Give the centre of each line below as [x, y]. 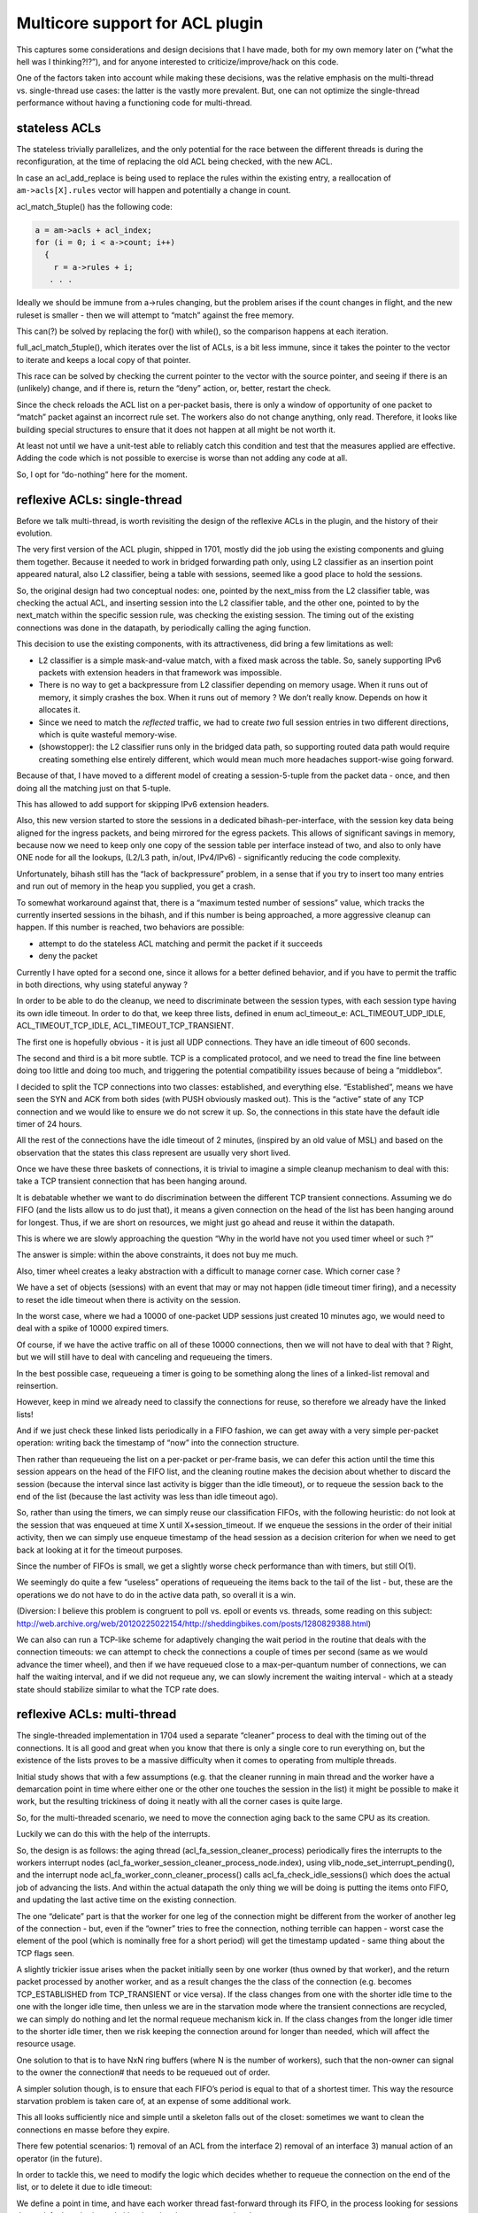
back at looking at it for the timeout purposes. [100, 1550]
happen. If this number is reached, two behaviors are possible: [131, 927]
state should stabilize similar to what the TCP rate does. [118, 1689]
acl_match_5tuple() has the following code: [94, 206]
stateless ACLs [59, 128]
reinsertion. [37, 1385]
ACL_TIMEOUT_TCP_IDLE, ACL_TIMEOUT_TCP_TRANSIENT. [125, 1026]
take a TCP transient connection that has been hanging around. [132, 1181]
